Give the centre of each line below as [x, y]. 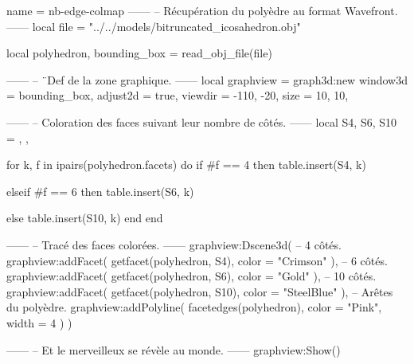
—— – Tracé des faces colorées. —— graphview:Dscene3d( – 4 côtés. [174, 244]
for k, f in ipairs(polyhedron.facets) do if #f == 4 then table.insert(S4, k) [186, 164]
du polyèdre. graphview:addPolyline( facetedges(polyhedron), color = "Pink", [194, 307]
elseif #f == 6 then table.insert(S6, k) [100, 191]
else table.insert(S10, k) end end [85, 218]
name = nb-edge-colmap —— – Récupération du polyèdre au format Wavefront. [202, 10]
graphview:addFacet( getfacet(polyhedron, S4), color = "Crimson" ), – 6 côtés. [197, 260]
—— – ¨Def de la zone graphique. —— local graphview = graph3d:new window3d [207, 79]
